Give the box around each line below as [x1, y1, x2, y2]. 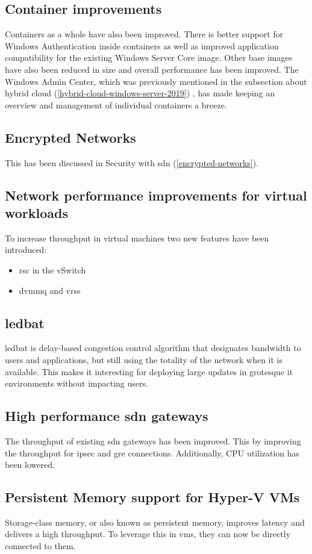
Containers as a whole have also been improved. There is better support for [5, 28, 284, 40]
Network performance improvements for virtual [5, 185, 307, 204]
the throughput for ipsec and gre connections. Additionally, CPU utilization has [5, 446, 300, 459]
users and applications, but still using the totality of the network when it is [5, 353, 283, 366]
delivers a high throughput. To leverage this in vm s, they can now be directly [5, 528, 291, 540]
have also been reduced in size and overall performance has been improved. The [5, 63, 299, 75]
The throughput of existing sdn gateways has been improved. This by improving [5, 434, 301, 447]
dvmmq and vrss [19, 284, 81, 296]
